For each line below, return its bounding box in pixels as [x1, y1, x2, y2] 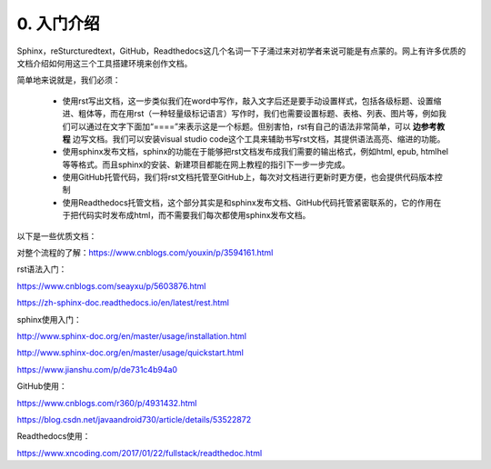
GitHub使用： [16, 381, 67, 392]
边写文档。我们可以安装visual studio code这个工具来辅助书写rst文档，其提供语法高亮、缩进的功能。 [72, 133, 446, 145]
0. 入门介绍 [16, 14, 100, 34]
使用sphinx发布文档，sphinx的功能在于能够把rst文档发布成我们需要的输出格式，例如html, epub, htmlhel [62, 146, 449, 157]
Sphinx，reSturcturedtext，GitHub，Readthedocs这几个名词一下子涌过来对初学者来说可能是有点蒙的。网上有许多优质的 [16, 45, 466, 56]
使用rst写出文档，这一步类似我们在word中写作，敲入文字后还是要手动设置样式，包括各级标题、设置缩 [62, 95, 442, 106]
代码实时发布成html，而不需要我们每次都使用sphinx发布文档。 [77, 210, 311, 221]
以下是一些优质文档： [16, 230, 97, 241]
